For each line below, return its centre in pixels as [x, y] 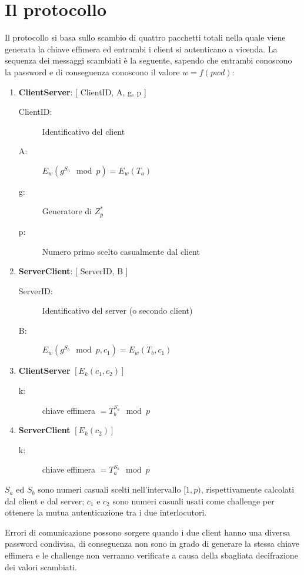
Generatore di [67, 211]
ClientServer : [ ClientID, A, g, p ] [82, 92]
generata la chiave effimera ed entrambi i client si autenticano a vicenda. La [141, 49]
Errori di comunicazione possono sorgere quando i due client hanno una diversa [148, 532]
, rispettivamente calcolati [248, 489]
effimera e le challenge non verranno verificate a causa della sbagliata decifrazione [151, 555]
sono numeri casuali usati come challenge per [193, 501]
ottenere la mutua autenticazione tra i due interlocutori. [106, 512]
